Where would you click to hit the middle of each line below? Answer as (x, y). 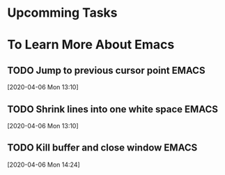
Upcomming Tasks (62, 13)
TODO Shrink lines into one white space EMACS (113, 109)
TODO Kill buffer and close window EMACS (102, 148)
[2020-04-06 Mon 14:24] (44, 165)
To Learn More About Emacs (91, 45)
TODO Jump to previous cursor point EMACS (106, 70)
